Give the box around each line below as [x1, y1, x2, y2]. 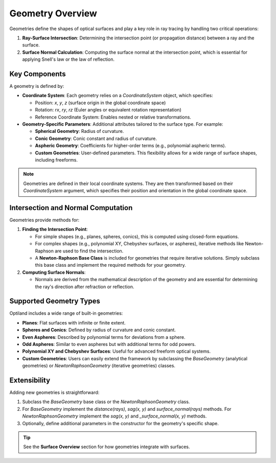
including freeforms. [35, 156, 78, 163]
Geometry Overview [9, 8, 97, 19]
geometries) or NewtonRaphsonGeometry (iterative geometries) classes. [22, 363, 176, 369]
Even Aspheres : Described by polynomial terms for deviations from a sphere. [22, 334, 186, 340]
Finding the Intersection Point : [22, 226, 88, 233]
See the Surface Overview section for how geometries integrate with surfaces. [23, 444, 190, 450]
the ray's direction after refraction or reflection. [35, 284, 134, 290]
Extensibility [9, 376, 51, 384]
